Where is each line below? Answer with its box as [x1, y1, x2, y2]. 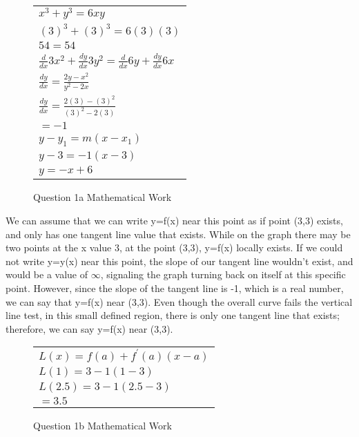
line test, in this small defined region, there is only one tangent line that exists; [6, 308, 340, 322]
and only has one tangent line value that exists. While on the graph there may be [6, 226, 351, 241]
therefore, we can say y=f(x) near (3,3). [6, 321, 173, 336]
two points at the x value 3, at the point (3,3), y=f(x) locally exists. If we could [6, 240, 343, 255]
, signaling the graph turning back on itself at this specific [100, 267, 346, 282]
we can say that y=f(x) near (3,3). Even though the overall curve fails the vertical [6, 294, 353, 309]
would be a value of [6, 267, 88, 282]
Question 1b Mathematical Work [33, 418, 172, 433]
